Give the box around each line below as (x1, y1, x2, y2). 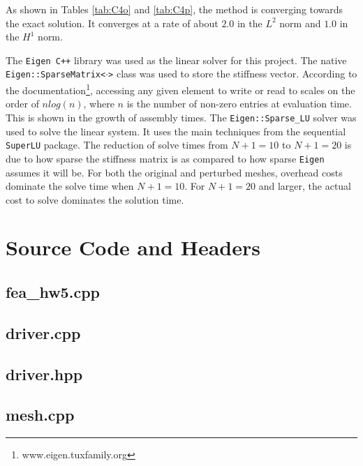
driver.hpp (6, 363, 83, 384)
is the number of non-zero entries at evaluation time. (126, 96, 352, 111)
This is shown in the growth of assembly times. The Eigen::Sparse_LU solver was (6, 110, 357, 124)
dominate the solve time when (6, 179, 134, 193)
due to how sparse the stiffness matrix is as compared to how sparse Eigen (6, 151, 325, 165)
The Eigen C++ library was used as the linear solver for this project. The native (6, 52, 347, 67)
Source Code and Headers (6, 233, 260, 262)
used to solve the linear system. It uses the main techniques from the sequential (6, 123, 346, 138)
